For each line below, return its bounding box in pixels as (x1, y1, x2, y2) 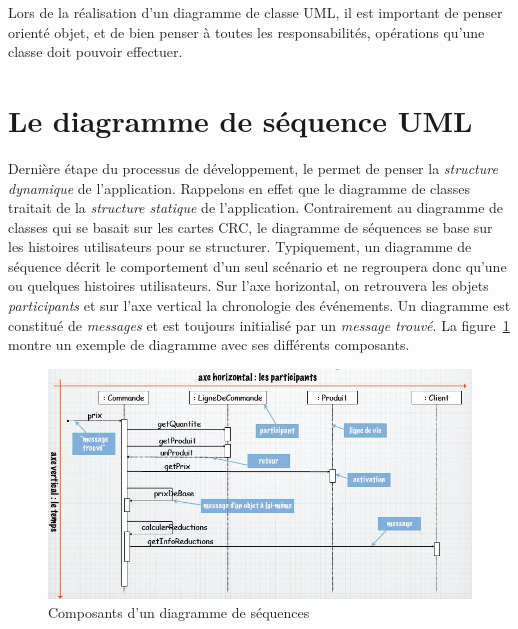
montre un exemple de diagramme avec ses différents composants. (8, 334, 410, 355)
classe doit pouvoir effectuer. (8, 41, 183, 62)
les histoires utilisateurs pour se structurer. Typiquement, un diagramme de (8, 236, 472, 257)
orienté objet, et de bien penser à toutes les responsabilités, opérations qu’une (8, 21, 485, 42)
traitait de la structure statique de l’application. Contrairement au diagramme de (8, 197, 504, 218)
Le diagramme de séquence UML (8, 99, 473, 140)
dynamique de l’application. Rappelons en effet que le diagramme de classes (8, 177, 470, 198)
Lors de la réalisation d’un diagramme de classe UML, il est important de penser (8, 2, 503, 22)
